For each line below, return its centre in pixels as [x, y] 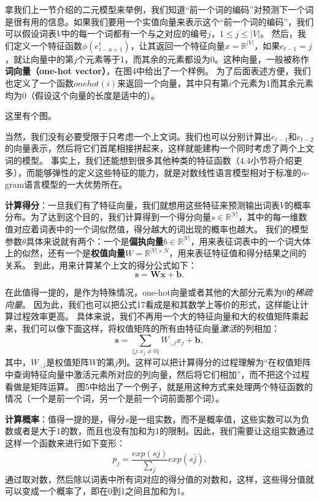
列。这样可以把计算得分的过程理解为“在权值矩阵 [214, 361]
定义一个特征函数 [48, 45]
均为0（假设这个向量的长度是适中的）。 [82, 95]
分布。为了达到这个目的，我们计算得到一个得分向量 [108, 217]
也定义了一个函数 [39, 82]
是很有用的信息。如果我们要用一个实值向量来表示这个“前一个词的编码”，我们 [159, 21]
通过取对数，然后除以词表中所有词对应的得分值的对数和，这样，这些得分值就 [159, 479]
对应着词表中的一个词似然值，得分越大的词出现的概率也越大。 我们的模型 [161, 228]
